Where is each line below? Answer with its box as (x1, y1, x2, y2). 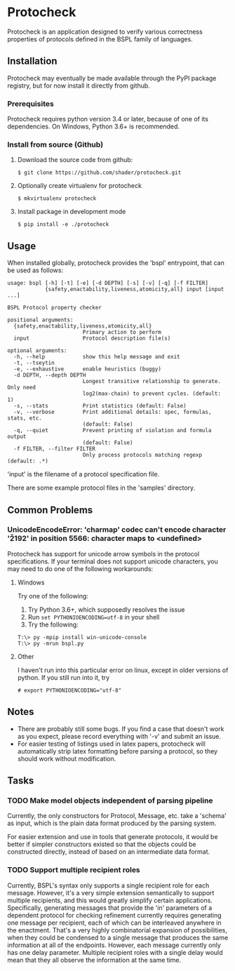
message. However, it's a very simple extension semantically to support (7, 888, 215, 897)
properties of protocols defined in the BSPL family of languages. (7, 34, 193, 43)
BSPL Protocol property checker (7, 304, 102, 312)
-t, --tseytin (13, 359, 55, 367)
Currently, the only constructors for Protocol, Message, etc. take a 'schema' (7, 812, 227, 820)
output (7, 433, 27, 441)
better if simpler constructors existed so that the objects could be (7, 840, 196, 849)
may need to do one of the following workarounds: (7, 564, 154, 572)
